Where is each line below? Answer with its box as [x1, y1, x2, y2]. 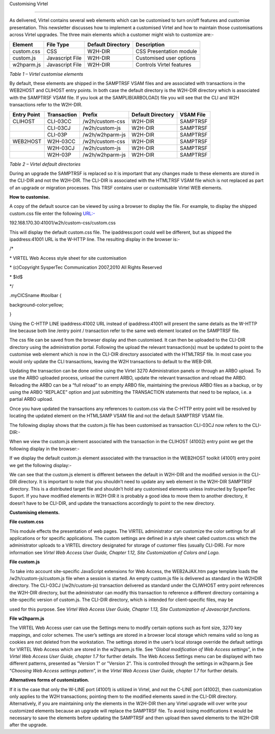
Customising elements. [9, 509, 60, 515]
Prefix [82, 111, 98, 118]
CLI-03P [47, 131, 68, 138]
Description [135, 41, 165, 48]
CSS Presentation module [135, 47, 197, 55]
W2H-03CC [47, 138, 76, 145]
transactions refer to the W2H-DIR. [9, 102, 82, 108]
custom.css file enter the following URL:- [9, 210, 95, 216]
